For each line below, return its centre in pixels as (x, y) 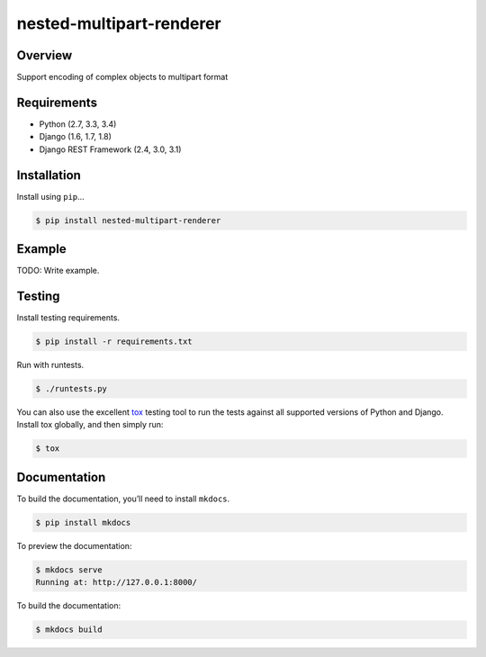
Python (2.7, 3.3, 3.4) (78, 124)
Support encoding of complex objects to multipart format (122, 77)
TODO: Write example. (58, 271)
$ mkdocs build (69, 630)
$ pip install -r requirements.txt (114, 342)
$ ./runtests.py (72, 388)
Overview (45, 55)
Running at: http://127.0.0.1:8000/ (117, 582)
